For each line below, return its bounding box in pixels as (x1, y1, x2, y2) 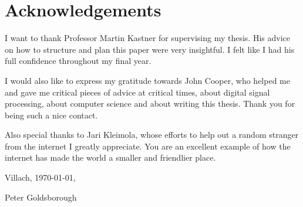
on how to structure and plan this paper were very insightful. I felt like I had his (5, 43, 295, 55)
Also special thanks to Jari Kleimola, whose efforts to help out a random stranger (5, 128, 299, 141)
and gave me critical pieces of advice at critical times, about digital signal (5, 86, 270, 98)
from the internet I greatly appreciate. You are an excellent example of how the (5, 140, 291, 152)
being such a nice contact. (5, 108, 98, 121)
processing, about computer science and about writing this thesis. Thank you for (5, 97, 295, 110)
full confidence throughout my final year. (5, 55, 151, 67)
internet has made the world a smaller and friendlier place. (5, 151, 216, 164)
